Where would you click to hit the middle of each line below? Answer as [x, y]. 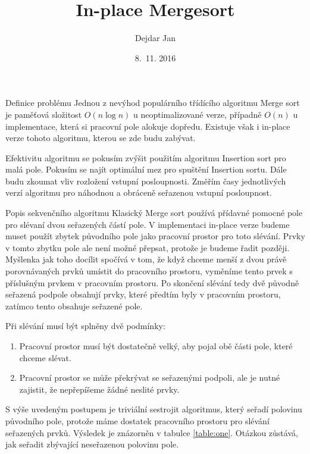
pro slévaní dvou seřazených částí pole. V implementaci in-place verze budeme [148, 224]
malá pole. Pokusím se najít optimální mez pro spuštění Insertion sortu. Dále [146, 169]
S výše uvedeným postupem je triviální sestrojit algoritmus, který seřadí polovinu [154, 409]
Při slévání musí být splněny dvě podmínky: [85, 326]
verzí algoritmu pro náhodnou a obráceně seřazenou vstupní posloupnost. [139, 192]
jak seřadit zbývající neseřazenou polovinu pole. [92, 444]
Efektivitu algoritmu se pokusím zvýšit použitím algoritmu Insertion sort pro [146, 157]
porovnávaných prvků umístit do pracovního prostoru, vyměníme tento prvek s [149, 271]
